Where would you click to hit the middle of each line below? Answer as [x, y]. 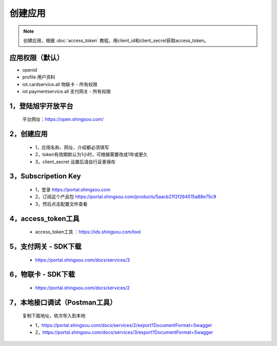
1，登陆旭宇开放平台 [42, 106]
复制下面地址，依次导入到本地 [54, 316]
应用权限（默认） [36, 58]
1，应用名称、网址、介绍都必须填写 [72, 147]
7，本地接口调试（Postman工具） [63, 302]
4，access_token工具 [44, 218]
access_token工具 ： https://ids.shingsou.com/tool [88, 232]
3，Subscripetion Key [45, 176]
